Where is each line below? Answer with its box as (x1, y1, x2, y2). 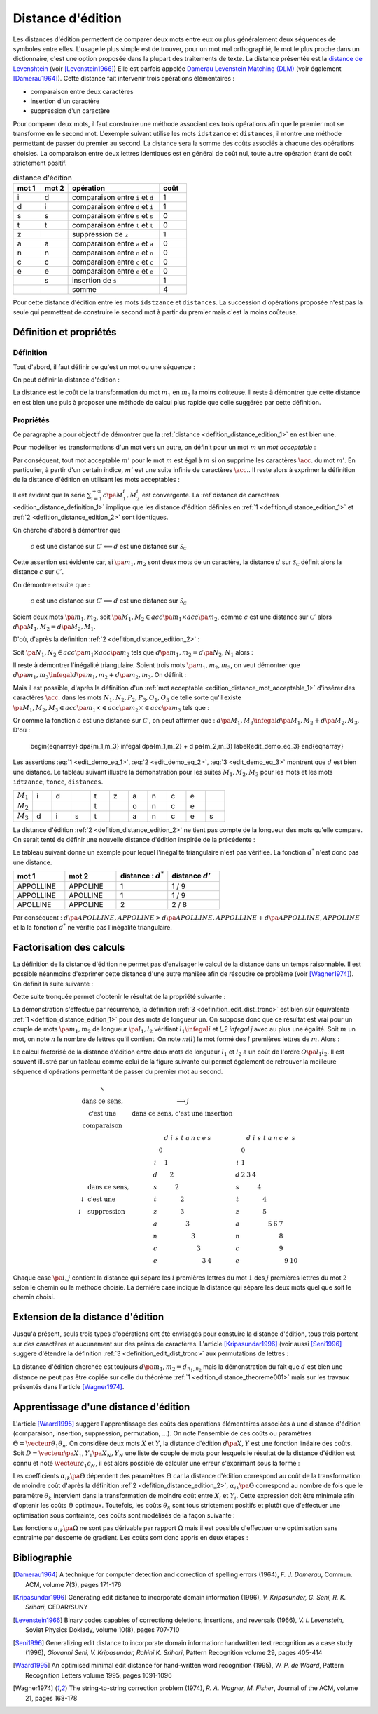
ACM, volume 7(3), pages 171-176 (25, 1580, 122, 1588)
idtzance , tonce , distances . (13, 777, 104, 786)
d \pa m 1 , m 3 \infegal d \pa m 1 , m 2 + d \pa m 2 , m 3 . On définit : (13, 671, 187, 681)
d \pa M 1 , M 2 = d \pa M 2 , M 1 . (13, 622, 96, 632)
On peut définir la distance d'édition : (13, 375, 120, 384)
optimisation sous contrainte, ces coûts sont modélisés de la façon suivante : (13, 1511, 235, 1519)
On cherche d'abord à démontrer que (13, 526, 121, 535)
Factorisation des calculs (13, 941, 125, 953)
